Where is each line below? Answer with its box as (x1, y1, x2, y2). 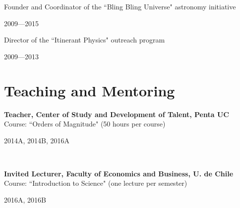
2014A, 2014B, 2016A (4, 135, 70, 145)
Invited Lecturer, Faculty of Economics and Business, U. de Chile (4, 168, 234, 178)
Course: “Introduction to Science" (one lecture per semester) (4, 178, 187, 188)
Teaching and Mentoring (4, 80, 175, 100)
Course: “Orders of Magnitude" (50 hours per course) (4, 119, 166, 129)
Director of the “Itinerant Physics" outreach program (4, 35, 165, 45)
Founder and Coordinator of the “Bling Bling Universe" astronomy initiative (4, 1, 236, 11)
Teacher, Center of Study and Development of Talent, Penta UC (4, 109, 229, 119)
